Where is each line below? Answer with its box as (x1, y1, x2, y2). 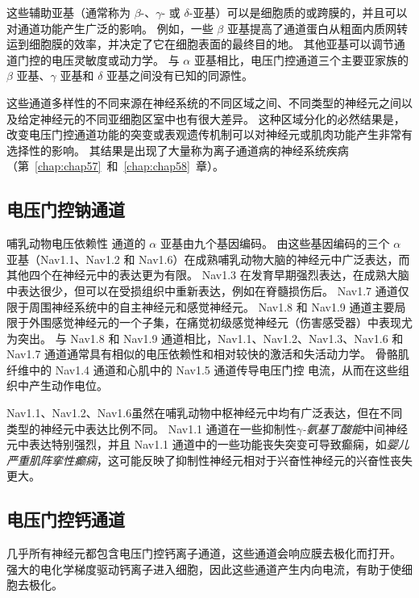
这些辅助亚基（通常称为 (6, 4, 131, 20)
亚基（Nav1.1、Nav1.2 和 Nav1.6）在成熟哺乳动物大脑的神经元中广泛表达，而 (6, 250, 410, 267)
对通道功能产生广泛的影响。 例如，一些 (6, 19, 214, 36)
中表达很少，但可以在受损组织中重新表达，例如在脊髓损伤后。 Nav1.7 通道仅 (6, 282, 409, 299)
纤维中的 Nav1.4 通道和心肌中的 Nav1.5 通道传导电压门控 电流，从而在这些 (6, 361, 399, 378)
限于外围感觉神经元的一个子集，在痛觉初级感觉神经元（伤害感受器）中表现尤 (6, 314, 413, 331)
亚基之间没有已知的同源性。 (106, 67, 254, 84)
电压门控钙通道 (6, 507, 125, 532)
